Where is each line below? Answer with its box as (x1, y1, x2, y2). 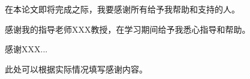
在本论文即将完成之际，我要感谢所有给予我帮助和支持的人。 (5, 3, 240, 15)
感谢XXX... (5, 43, 48, 55)
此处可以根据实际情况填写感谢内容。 (5, 62, 147, 75)
